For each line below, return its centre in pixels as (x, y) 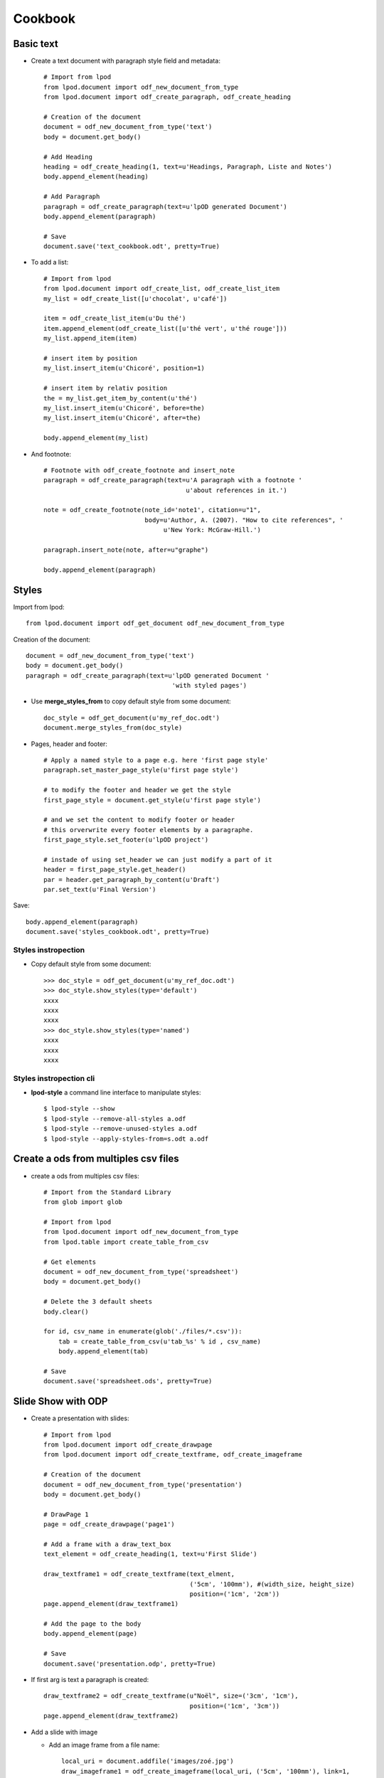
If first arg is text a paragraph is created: (90, 1680)
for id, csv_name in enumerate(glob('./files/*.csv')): (143, 1331)
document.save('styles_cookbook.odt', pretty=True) (118, 932)
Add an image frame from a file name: (104, 1745)
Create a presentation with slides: (80, 1418)
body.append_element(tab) (103, 1352)
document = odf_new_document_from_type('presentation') (143, 1484)
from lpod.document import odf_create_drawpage (128, 1445)
